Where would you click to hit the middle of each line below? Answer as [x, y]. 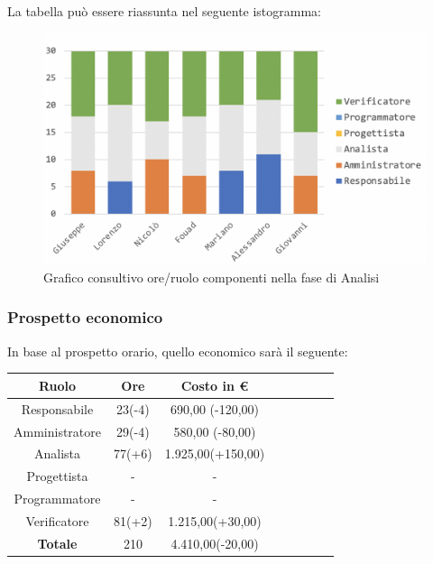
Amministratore [57, 431]
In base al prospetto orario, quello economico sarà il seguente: [178, 351]
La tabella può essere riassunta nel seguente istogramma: [165, 11]
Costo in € [215, 385]
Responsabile [57, 408]
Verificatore [57, 520]
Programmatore [57, 499]
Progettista [57, 476]
